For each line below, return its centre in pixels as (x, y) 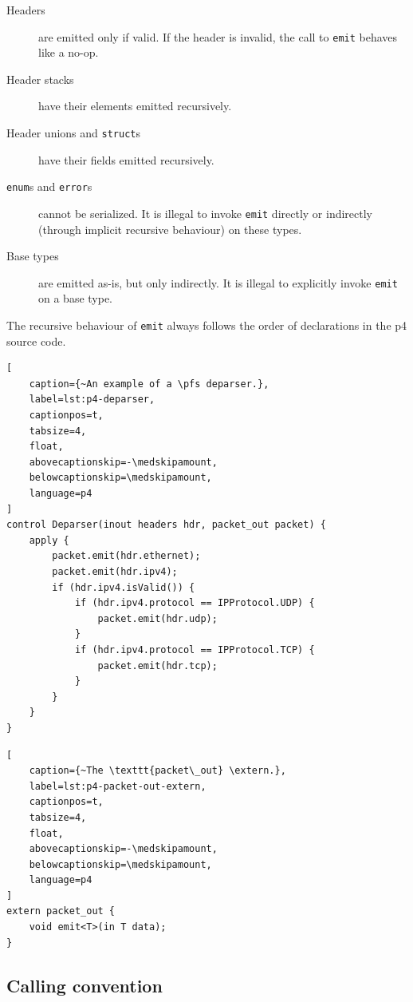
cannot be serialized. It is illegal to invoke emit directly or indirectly (206, 213)
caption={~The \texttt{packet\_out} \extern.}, (157, 771)
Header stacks (40, 79)
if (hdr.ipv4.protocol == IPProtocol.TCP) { (195, 650)
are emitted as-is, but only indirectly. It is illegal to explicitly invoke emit (218, 282)
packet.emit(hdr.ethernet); (126, 556)
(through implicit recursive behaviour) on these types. (170, 229)
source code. (36, 341)
